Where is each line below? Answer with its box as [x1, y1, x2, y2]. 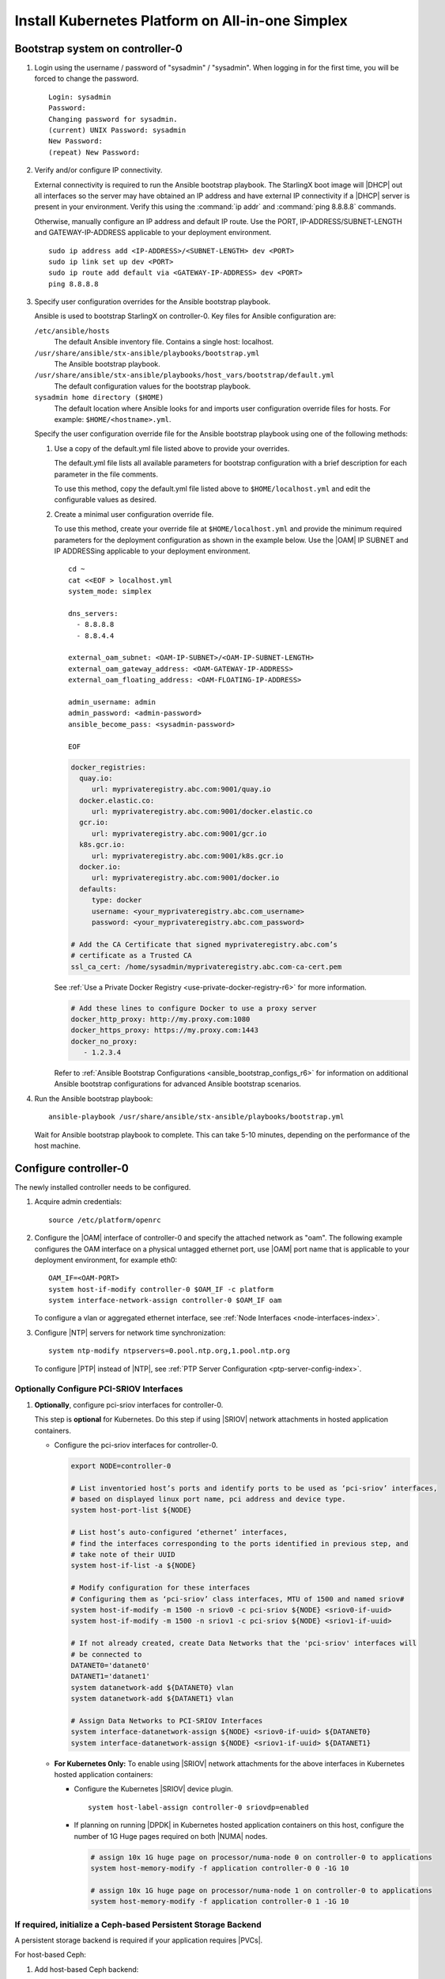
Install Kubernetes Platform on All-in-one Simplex [14, 12, 348, 29]
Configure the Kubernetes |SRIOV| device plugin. [74, 1784, 233, 1794]
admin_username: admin [68, 697, 157, 706]
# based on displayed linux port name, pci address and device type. [70, 1495, 346, 1504]
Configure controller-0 [14, 1161, 130, 1175]
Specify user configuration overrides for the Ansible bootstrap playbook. [34, 297, 271, 306]
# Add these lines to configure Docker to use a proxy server [70, 1004, 317, 1012]
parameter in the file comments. [54, 469, 158, 479]
